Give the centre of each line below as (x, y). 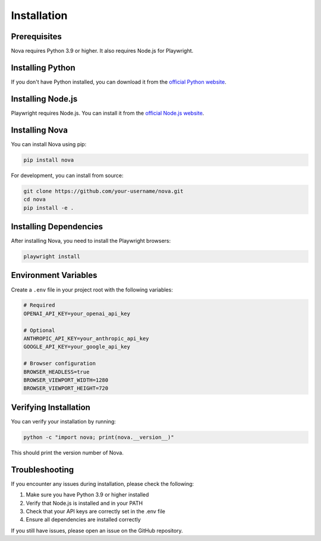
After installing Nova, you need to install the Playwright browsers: (91, 241)
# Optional (39, 330)
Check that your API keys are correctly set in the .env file (96, 511)
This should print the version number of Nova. (67, 453)
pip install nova (49, 160)
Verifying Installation (51, 407)
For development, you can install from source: (67, 175)
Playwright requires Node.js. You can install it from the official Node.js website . (108, 113)
